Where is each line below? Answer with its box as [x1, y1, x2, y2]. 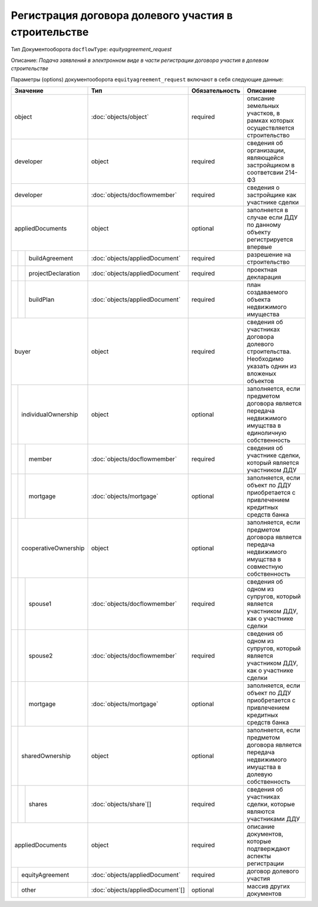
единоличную [247, 428, 287, 437]
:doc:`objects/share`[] [91, 800, 151, 808]
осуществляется [247, 124, 294, 132]
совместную [247, 562, 284, 570]
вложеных [247, 369, 277, 377]
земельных [247, 101, 280, 110]
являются [247, 807, 275, 816]
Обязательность [191, 86, 241, 94]
